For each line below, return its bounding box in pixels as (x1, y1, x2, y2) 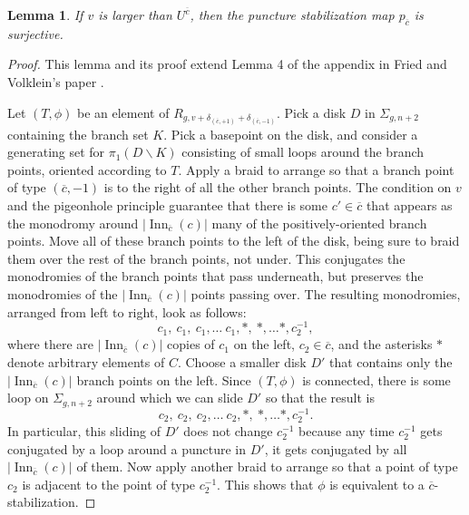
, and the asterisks (330, 335, 433, 354)
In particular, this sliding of (7, 421, 161, 440)
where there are (7, 335, 93, 354)
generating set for (7, 142, 105, 161)
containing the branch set (7, 124, 149, 143)
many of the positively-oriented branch (211, 213, 427, 232)
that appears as (366, 196, 453, 215)
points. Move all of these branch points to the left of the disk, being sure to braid (7, 231, 460, 250)
